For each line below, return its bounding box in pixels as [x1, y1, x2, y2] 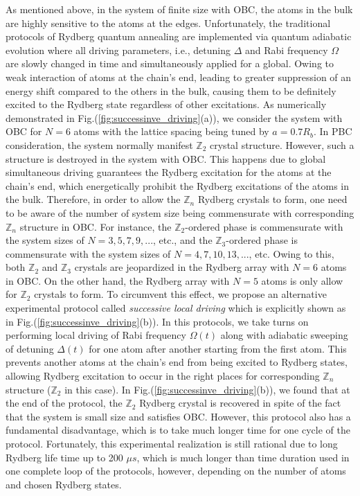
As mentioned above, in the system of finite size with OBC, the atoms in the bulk [6, 2, 353, 16]
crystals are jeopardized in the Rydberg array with [74, 260, 289, 274]
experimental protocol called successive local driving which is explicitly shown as [6, 301, 346, 315]
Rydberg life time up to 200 [6, 450, 123, 464]
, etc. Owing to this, [249, 246, 334, 260]
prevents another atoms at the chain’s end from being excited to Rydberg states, [6, 355, 348, 369]
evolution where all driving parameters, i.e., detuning [6, 42, 231, 57]
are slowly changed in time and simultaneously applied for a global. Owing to [6, 56, 334, 71]
